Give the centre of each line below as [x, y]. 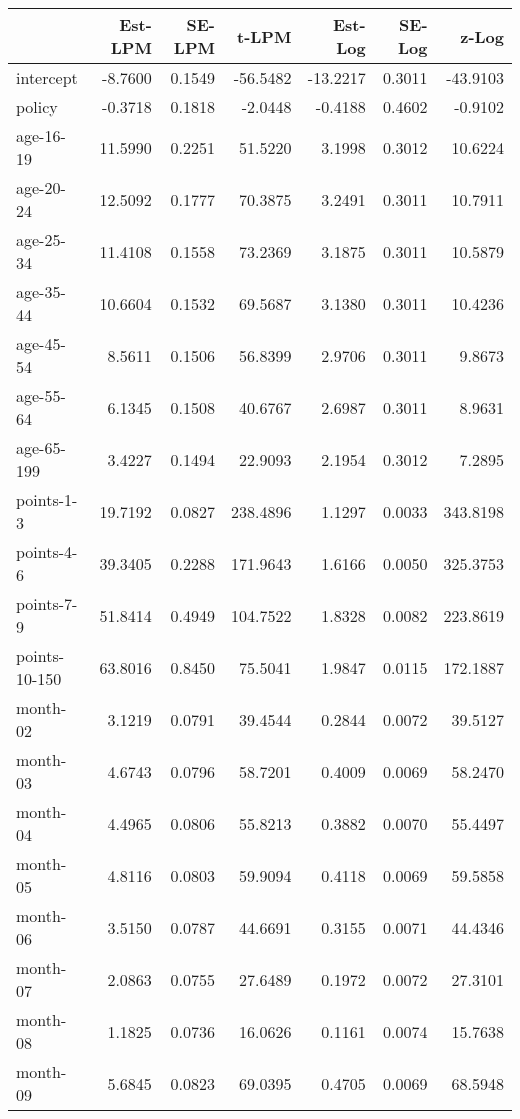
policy [37, 106]
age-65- [41, 447]
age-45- [41, 343]
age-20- [41, 187]
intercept [47, 77]
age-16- [41, 135]
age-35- [41, 291]
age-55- [41, 395]
